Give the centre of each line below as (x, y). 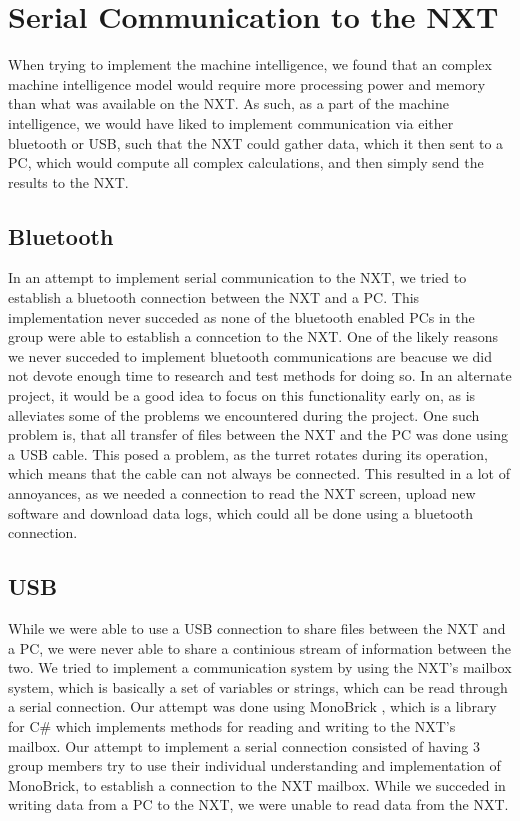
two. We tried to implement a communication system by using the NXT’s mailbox (260, 667)
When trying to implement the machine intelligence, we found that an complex (250, 64)
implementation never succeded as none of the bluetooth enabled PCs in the (241, 316)
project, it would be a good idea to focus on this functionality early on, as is (242, 395)
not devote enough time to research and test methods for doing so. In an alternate (260, 375)
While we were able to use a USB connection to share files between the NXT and (257, 628)
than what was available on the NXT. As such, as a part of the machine (228, 103)
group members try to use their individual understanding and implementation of (254, 765)
